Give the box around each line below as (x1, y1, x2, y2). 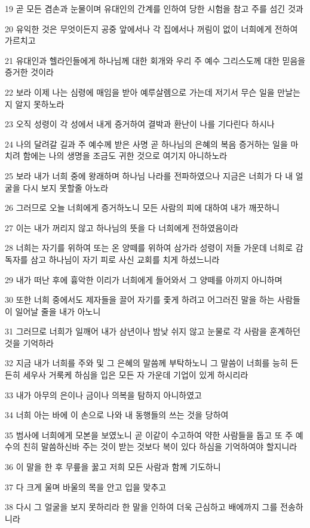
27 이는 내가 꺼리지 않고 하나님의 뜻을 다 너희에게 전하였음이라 (5, 221, 238, 234)
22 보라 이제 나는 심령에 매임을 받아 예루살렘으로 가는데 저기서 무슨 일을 (5, 85, 275, 98)
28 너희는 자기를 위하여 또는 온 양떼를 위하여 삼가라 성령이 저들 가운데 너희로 (5, 241, 293, 254)
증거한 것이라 (5, 66, 54, 78)
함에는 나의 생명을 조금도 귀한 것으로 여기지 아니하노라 (23, 149, 228, 162)
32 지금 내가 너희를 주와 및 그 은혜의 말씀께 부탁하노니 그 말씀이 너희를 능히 (5, 357, 288, 369)
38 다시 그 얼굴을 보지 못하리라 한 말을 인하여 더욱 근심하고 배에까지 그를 (5, 501, 278, 513)
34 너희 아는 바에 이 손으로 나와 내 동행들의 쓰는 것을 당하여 (5, 409, 229, 421)
